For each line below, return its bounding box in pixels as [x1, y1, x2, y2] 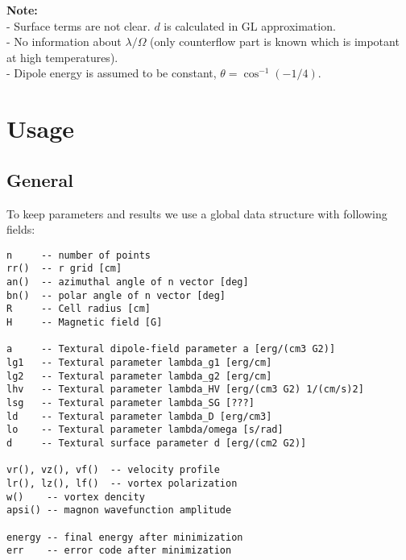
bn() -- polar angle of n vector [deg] [6, 289, 226, 301]
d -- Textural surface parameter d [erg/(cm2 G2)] [6, 437, 307, 449]
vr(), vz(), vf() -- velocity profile [6, 464, 220, 476]
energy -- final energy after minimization [6, 531, 243, 543]
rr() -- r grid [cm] [6, 263, 122, 275]
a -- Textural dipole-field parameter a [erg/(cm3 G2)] [6, 343, 336, 355]
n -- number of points [6, 249, 151, 261]
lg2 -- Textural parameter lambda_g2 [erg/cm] [6, 370, 272, 382]
